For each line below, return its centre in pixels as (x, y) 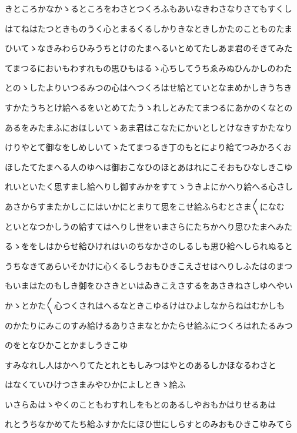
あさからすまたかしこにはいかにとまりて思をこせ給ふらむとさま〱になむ (145, 206)
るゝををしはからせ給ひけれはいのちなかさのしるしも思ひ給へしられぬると (149, 246)
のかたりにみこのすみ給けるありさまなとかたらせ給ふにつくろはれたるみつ (149, 325)
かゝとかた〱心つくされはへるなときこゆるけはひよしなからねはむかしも (145, 305)
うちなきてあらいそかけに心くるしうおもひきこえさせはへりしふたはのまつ (149, 265)
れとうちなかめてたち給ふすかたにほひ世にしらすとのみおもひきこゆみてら (149, 424)
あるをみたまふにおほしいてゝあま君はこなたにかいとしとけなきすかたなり (149, 127)
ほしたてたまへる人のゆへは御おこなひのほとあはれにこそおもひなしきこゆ (149, 166)
